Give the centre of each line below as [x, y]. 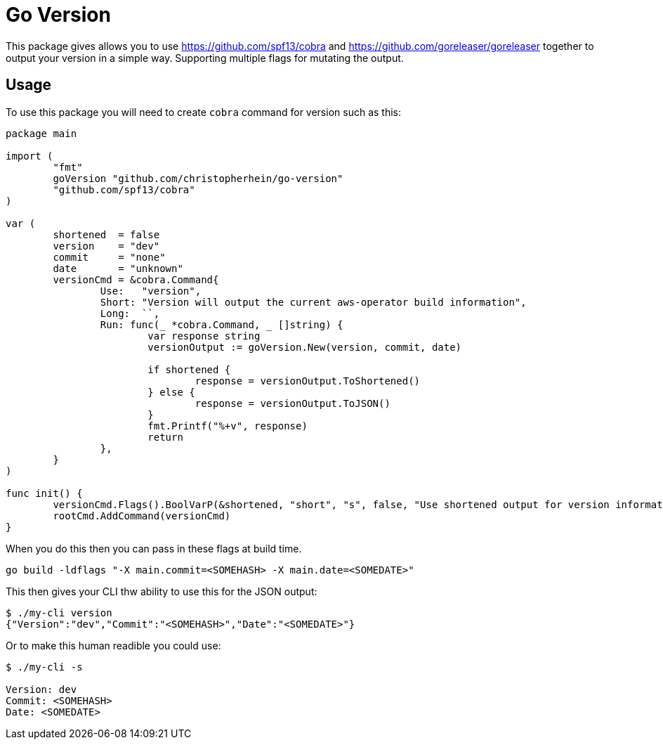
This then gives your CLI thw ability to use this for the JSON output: [162, 591]
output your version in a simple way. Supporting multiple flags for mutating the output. [205, 58]
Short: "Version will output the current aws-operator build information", [313, 302]
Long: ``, [130, 313]
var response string [204, 336]
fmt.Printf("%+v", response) [228, 426]
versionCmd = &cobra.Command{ [136, 279]
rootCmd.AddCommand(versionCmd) [142, 516]
